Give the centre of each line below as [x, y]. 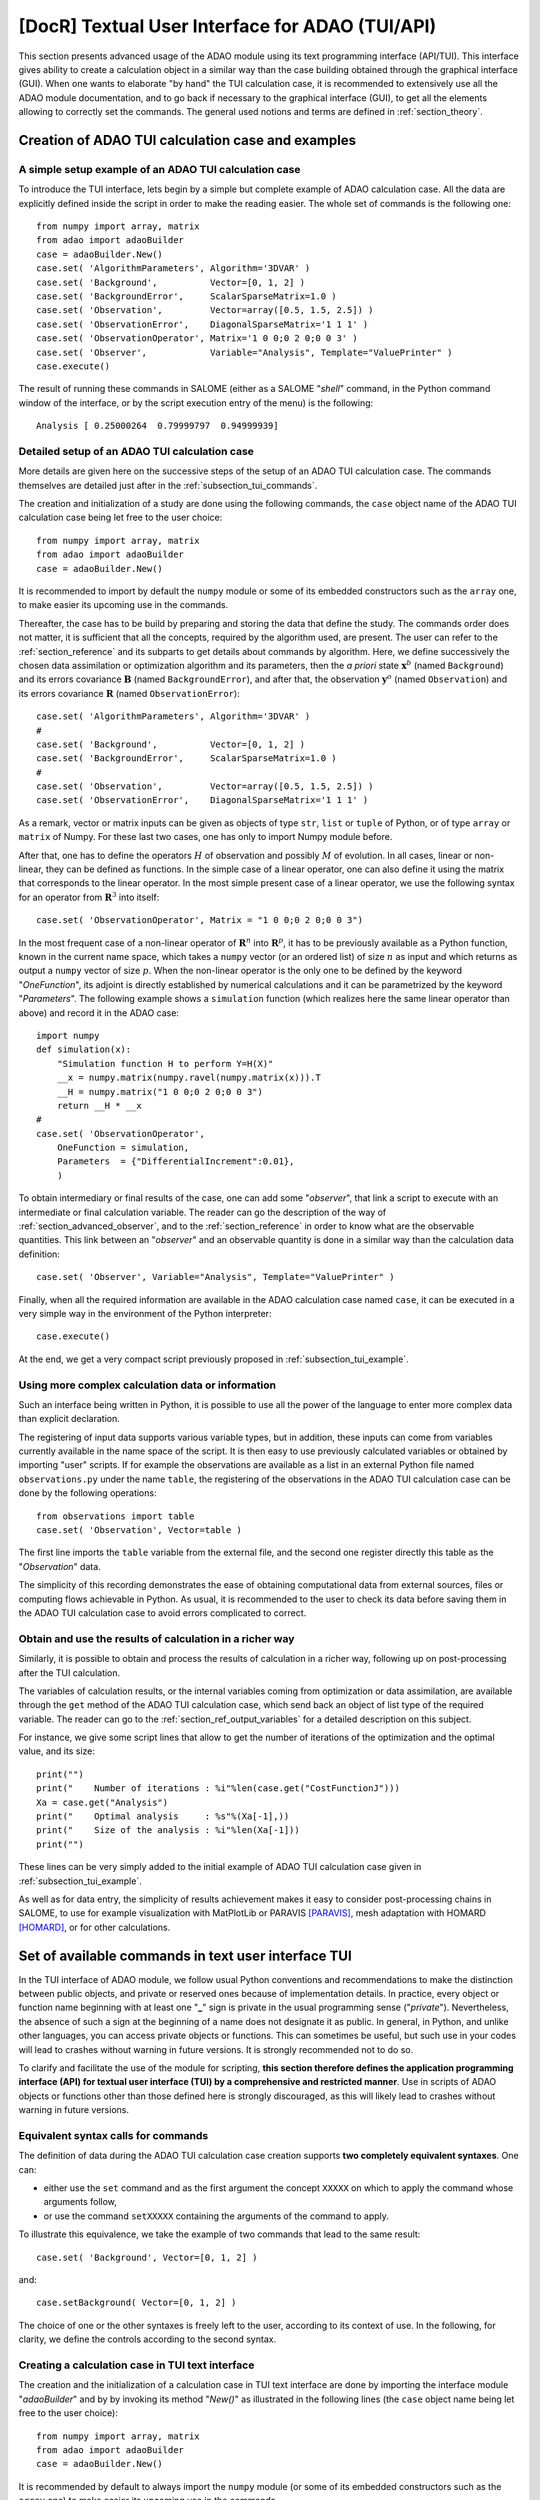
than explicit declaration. [69, 1419]
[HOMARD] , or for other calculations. [94, 1927]
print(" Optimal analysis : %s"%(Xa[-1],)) [163, 1816]
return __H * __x [99, 1105]
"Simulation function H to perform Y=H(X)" [165, 1063]
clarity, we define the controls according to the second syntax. [147, 2339]
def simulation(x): [84, 1049]
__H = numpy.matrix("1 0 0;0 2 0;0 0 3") [160, 1091]
